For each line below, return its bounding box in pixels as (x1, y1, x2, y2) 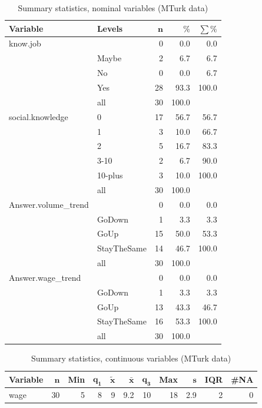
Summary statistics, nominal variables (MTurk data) (18, 2, 208, 14)
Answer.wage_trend (9, 271, 81, 283)
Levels (97, 22, 123, 34)
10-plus (97, 169, 123, 181)
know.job (9, 37, 41, 49)
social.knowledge (9, 110, 68, 122)
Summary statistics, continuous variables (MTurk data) (31, 352, 231, 364)
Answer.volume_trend (9, 198, 89, 210)
